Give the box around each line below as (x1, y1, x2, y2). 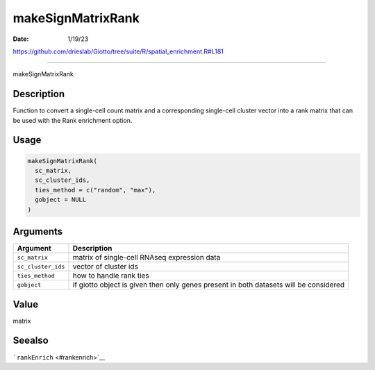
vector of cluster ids (72, 262, 139, 271)
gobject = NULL (35, 196, 87, 204)
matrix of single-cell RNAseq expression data (72, 253, 221, 262)
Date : (12, 35, 29, 43)
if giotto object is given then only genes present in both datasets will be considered (72, 280, 345, 289)
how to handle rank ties (72, 271, 149, 280)
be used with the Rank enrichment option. (12, 116, 133, 124)
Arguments (12, 226, 63, 237)
